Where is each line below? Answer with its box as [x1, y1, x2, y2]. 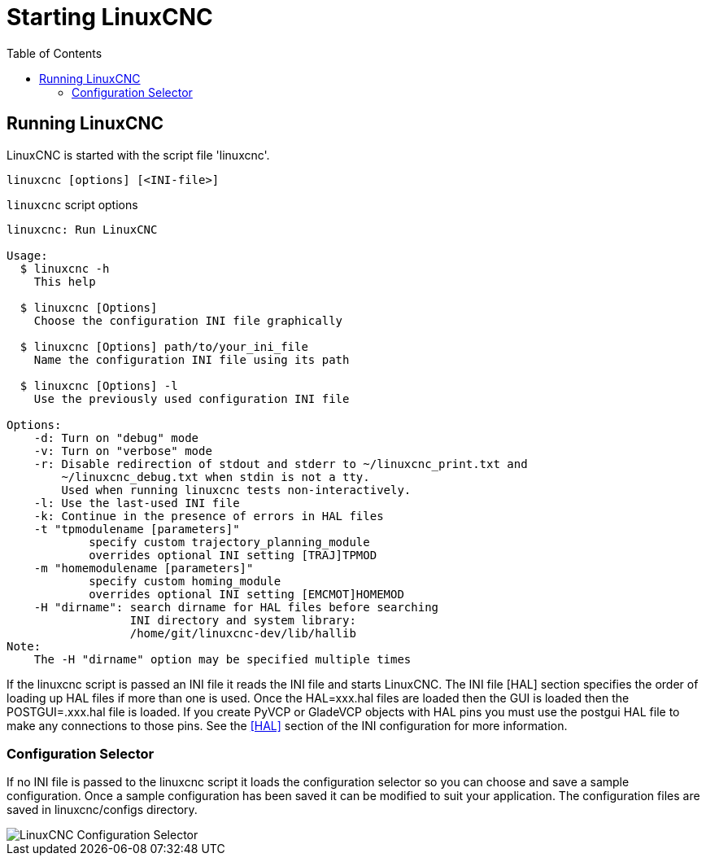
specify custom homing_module [89, 574, 281, 588]
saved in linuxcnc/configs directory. [7, 803, 198, 817]
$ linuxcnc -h [20, 261, 110, 275]
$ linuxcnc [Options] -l [20, 378, 178, 392]
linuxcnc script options [7, 197, 138, 212]
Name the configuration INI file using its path [33, 352, 350, 366]
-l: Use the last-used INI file [33, 496, 240, 510]
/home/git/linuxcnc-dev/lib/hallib [129, 626, 356, 640]
